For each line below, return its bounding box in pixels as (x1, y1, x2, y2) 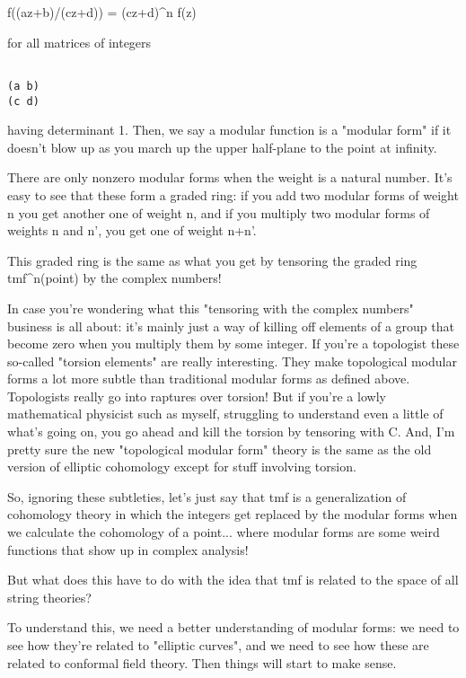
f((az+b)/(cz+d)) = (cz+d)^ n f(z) (7, 3, 197, 21)
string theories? (7, 587, 92, 606)
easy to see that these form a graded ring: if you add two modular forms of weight (7, 185, 459, 204)
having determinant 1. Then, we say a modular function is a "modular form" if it (7, 120, 452, 139)
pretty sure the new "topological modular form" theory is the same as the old (7, 439, 432, 458)
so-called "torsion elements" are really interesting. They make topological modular (7, 351, 457, 370)
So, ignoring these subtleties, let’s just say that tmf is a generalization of (7, 487, 407, 506)
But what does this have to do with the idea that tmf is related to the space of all (7, 570, 459, 589)
